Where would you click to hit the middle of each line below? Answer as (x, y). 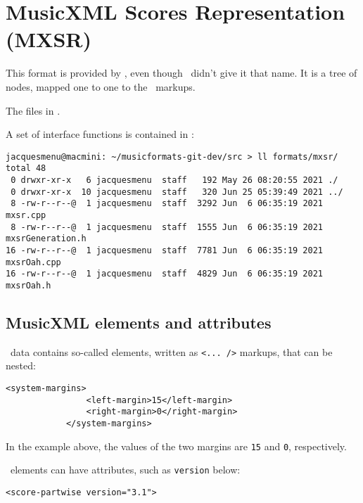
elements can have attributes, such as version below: (125, 470)
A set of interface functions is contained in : (100, 134)
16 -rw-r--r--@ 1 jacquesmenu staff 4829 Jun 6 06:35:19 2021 (165, 274)
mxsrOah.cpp (33, 262)
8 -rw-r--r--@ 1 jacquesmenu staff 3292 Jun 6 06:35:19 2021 (167, 204)
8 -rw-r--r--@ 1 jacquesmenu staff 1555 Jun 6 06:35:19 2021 (167, 227)
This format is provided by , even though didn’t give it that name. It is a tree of (181, 73)
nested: (21, 365)
